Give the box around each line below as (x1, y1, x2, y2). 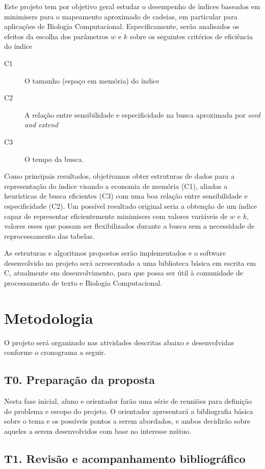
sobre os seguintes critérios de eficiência (129, 31, 253, 41)
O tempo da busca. (24, 153, 84, 164)
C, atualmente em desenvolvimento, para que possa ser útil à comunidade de (4, 267, 243, 278)
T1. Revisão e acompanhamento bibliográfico (4, 450, 246, 466)
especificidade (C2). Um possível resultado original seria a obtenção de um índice (4, 200, 257, 211)
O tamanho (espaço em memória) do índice (24, 75, 160, 86)
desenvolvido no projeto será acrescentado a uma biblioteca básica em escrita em (4, 257, 256, 268)
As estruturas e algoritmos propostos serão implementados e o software (4, 247, 226, 258)
